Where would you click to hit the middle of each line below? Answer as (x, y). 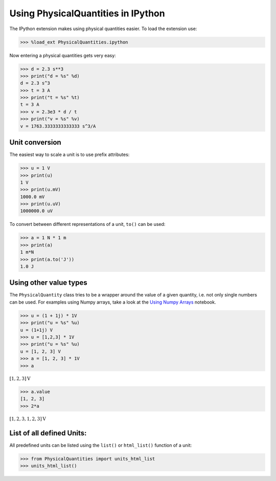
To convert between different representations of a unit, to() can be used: (87, 224)
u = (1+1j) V (37, 330)
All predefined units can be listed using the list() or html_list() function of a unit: (101, 445)
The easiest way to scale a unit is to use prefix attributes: (70, 155)
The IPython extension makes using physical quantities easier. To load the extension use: (103, 29)
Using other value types (48, 283)
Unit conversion (35, 142)
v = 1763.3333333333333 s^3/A (58, 126)
